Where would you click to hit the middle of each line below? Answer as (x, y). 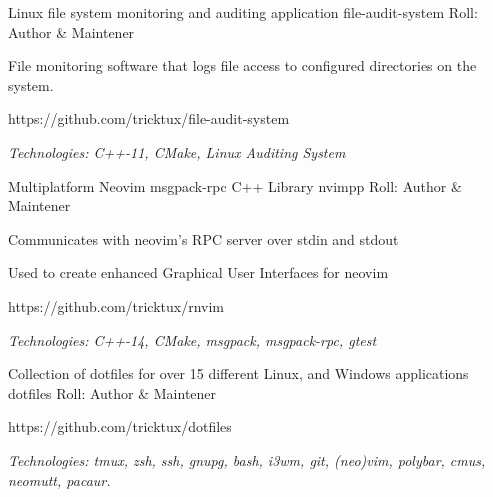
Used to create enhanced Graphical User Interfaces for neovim (198, 272)
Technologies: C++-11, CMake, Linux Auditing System (177, 151)
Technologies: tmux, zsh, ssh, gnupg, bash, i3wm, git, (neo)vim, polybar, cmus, (247, 459)
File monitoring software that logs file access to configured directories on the (242, 65)
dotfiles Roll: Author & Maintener (112, 392)
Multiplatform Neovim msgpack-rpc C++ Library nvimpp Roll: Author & (235, 185)
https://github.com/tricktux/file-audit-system (149, 118)
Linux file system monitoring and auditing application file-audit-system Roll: (243, 12)
